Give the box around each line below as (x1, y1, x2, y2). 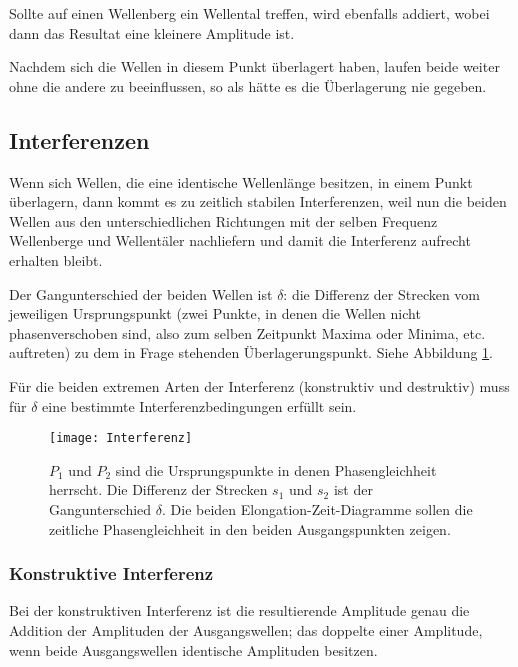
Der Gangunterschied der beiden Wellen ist (9, 283, 273, 304)
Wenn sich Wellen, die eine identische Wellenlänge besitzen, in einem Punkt (9, 171, 473, 192)
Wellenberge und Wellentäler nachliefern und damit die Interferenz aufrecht (9, 230, 471, 251)
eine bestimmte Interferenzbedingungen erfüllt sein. (42, 395, 357, 416)
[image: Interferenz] (49, 431, 193, 446)
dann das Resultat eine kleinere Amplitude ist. (9, 22, 295, 43)
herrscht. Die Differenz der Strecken (49, 479, 268, 500)
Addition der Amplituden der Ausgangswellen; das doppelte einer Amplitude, (9, 619, 483, 640)
